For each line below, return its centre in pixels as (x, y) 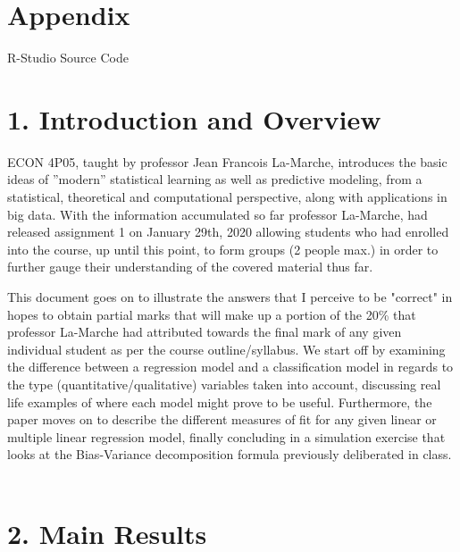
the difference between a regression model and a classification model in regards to (230, 367)
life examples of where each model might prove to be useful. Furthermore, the (220, 401)
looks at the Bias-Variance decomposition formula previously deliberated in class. (230, 454)
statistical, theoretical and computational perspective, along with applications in (227, 197)
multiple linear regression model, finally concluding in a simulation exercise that (226, 436)
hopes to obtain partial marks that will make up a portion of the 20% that (212, 314)
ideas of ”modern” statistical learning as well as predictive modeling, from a (215, 179)
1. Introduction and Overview (194, 118)
